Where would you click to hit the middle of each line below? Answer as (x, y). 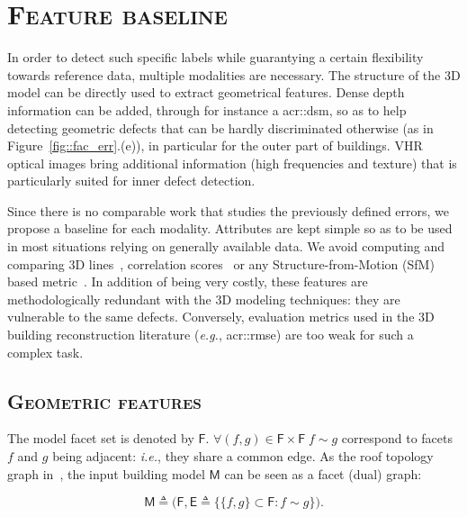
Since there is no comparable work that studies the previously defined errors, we (229, 210)
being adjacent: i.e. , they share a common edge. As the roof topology (243, 456)
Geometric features (104, 400)
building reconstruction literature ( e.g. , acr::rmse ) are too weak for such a (211, 335)
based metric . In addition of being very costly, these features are (188, 281)
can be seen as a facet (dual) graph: (323, 473)
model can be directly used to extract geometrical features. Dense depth (206, 92)
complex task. (45, 352)
